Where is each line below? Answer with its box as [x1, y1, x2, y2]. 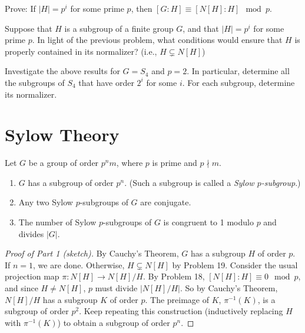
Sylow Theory [5, 122, 120, 146]
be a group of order [28, 156, 99, 169]
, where [116, 156, 143, 169]
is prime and [152, 156, 197, 169]
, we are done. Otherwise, [33, 258, 125, 271]
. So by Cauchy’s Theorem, [180, 282, 278, 294]
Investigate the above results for [5, 65, 120, 77]
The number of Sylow [18, 216, 97, 228]
